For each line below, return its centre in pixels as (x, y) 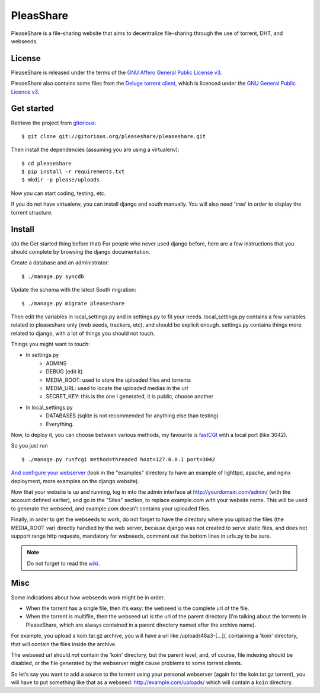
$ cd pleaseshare (47, 163)
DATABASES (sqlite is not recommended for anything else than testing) (132, 416)
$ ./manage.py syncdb (53, 276)
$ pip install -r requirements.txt (73, 172)
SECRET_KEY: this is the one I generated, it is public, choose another (129, 397)
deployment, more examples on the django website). (75, 481)
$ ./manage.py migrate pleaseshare (73, 303)
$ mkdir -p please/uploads (61, 180)
